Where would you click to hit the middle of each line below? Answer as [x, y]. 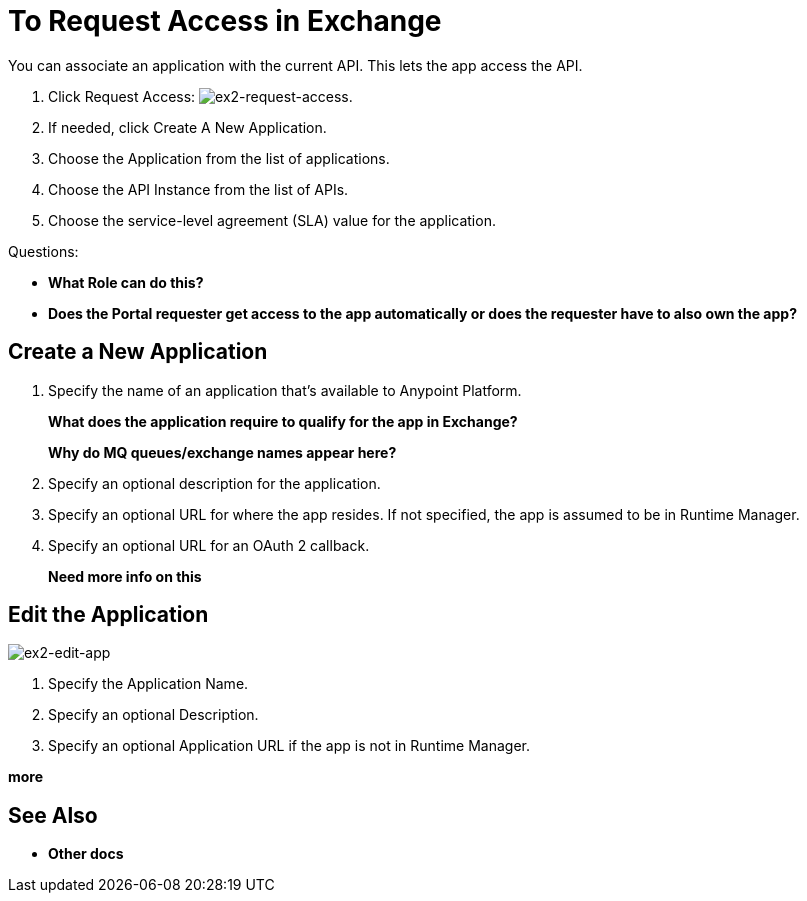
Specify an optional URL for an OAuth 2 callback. [209, 545]
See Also [53, 815]
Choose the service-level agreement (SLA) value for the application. [272, 220]
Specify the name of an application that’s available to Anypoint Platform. [285, 390]
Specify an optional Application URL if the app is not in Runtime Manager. [289, 746]
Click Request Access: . [200, 96]
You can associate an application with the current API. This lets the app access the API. [295, 65]
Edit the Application [108, 615]
